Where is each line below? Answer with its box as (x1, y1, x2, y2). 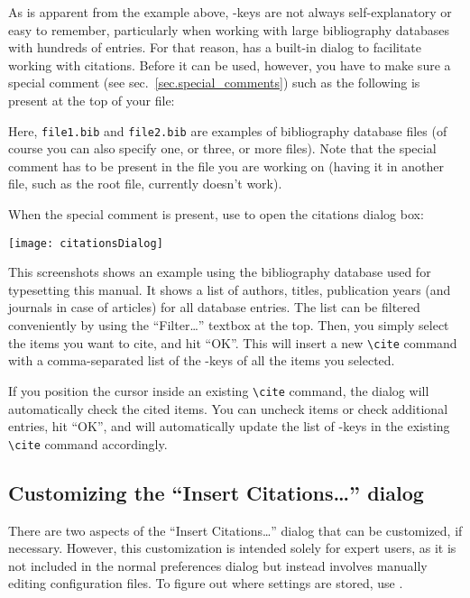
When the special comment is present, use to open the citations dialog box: (8, 205, 424, 223)
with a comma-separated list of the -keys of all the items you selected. (8, 351, 395, 370)
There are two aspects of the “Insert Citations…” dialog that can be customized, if (8, 520, 463, 539)
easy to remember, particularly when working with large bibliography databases (8, 20, 449, 39)
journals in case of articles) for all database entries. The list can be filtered (8, 298, 420, 317)
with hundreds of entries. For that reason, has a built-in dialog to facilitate (8, 38, 422, 57)
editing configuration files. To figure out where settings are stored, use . (8, 574, 403, 593)
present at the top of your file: (8, 90, 175, 109)
